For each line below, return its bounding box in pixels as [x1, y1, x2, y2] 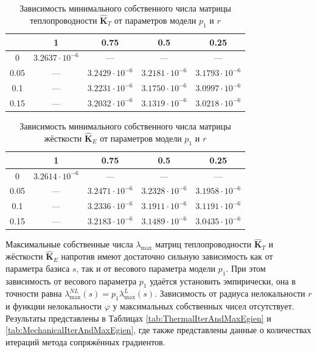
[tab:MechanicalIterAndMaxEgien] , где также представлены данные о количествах [5, 323, 312, 336]
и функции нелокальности [5, 300, 102, 312]
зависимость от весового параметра [5, 274, 137, 287]
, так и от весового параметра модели [76, 261, 215, 274]
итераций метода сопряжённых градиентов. [5, 335, 165, 348]
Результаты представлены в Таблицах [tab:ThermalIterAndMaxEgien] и [5, 311, 271, 324]
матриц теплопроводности [155, 238, 251, 250]
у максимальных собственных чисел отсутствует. [113, 300, 294, 312]
